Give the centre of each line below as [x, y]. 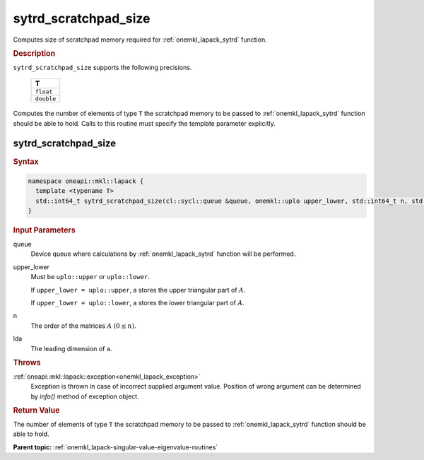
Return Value [36, 410]
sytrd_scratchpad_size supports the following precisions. [102, 67]
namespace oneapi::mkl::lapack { [86, 181]
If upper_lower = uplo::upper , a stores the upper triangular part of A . [138, 290]
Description [34, 53]
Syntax [26, 161]
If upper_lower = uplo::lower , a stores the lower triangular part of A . [138, 302]
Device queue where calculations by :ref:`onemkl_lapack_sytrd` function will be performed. [163, 254]
